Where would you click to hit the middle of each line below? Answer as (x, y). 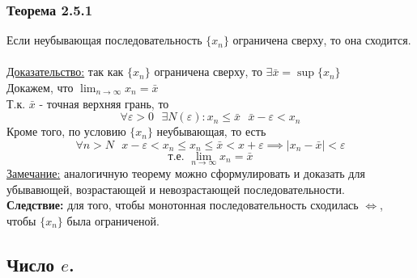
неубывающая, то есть (211, 131)
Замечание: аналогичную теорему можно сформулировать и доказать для (186, 173)
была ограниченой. (113, 220)
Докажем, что (40, 87)
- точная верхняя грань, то (104, 103)
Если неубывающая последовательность (104, 40)
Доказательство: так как (65, 72)
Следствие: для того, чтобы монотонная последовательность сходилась (183, 205)
